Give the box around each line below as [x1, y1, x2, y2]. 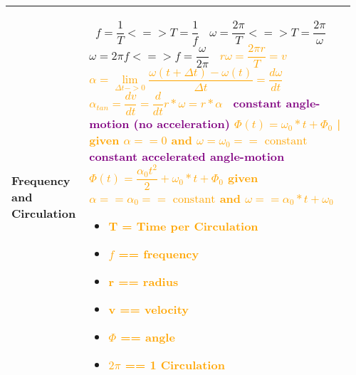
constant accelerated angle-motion [89, 147, 285, 164]
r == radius [108, 273, 179, 290]
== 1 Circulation [125, 356, 225, 373]
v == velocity [108, 300, 189, 317]
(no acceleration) [133, 115, 230, 132]
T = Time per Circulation [108, 217, 258, 234]
